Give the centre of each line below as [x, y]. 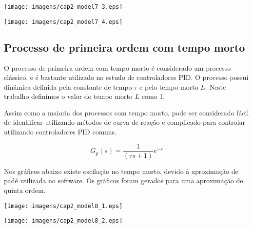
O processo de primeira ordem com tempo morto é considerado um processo [117, 67]
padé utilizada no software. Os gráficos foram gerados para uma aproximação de [124, 180]
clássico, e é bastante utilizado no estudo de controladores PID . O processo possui [126, 77]
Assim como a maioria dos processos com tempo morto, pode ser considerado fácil [126, 112]
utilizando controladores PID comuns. [60, 132]
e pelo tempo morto [169, 86]
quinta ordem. [25, 190]
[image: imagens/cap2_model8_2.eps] [63, 221]
